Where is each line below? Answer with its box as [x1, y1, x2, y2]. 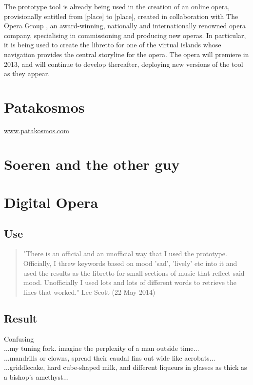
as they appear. [4, 68, 50, 79]
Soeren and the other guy [4, 154, 180, 174]
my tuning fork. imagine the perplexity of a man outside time [9, 343, 194, 353]
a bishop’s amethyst [4, 371, 63, 382]
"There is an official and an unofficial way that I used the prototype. [23, 248, 227, 259]
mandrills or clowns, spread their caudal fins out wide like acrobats [9, 352, 210, 363]
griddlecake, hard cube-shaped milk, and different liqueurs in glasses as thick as [9, 362, 247, 372]
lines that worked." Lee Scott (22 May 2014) [23, 286, 156, 297]
